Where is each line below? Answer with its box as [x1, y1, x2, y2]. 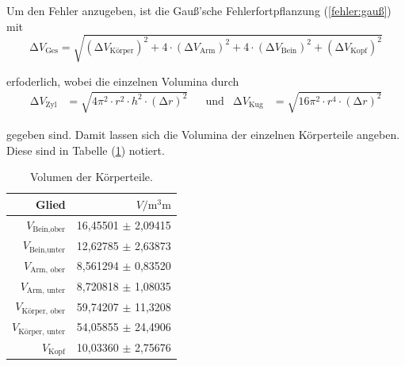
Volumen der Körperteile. [29, 168, 153, 185]
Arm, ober [30, 266, 66, 275]
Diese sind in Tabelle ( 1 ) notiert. [6, 141, 165, 158]
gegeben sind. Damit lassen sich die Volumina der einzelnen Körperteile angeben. [6, 125, 400, 142]
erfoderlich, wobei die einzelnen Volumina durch [6, 72, 239, 89]
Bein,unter [29, 245, 66, 254]
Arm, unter [26, 287, 66, 295]
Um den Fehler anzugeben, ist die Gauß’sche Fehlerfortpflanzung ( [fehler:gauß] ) [6, 2, 392, 18]
